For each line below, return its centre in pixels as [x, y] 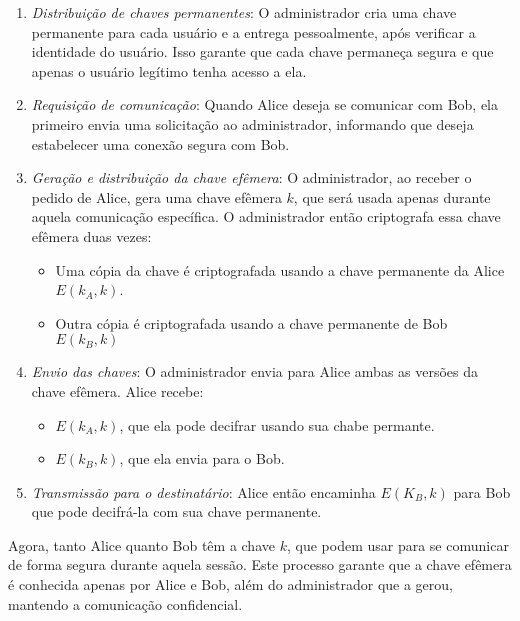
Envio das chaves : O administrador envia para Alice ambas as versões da [255, 371]
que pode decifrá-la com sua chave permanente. [176, 511]
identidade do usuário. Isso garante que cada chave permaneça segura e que [262, 51]
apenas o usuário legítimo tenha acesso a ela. [169, 70]
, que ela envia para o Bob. [202, 458]
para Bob [482, 491]
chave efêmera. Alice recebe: [117, 390]
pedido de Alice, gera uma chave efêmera [156, 196]
